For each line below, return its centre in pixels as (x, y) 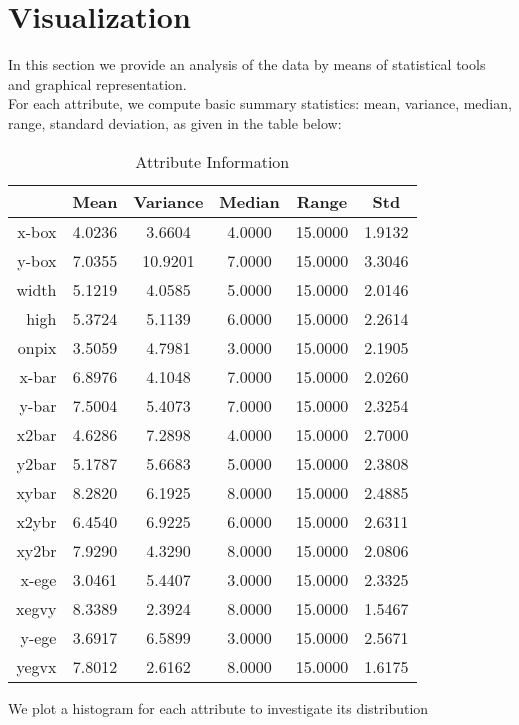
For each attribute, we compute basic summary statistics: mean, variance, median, (260, 103)
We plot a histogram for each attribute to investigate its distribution (218, 707)
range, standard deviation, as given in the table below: (175, 122)
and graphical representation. (97, 83)
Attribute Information (212, 161)
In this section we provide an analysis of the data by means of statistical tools (247, 64)
